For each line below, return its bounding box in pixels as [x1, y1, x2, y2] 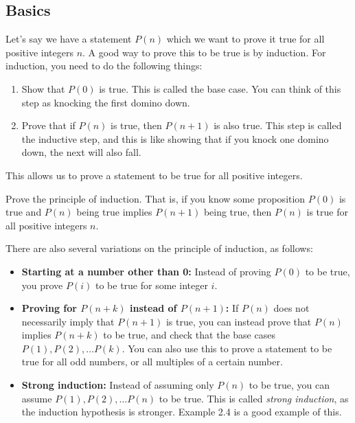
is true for [306, 205, 348, 219]
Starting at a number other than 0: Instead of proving [21, 264, 271, 278]
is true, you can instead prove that [165, 314, 312, 328]
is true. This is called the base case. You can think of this [99, 81, 341, 95]
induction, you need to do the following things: [5, 58, 203, 73]
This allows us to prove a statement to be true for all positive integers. [5, 168, 303, 182]
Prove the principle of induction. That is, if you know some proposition [5, 191, 306, 205]
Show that [21, 81, 65, 95]
